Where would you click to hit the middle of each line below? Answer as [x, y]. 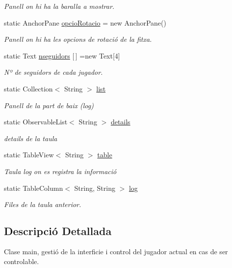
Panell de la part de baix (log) [49, 105]
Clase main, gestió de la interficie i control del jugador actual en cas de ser [116, 251]
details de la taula [31, 138]
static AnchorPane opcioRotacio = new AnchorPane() [85, 22]
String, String [95, 188]
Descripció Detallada [58, 231]
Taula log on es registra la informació [60, 171]
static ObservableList [36, 122]
